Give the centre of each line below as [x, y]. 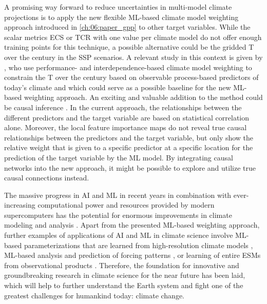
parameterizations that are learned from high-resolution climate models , [138, 245]
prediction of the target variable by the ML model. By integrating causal [119, 157]
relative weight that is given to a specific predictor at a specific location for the [129, 147]
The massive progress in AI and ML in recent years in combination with [118, 195]
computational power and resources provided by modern [126, 205]
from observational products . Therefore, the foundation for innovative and [122, 265]
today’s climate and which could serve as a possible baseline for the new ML [124, 87]
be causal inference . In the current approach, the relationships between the [123, 107]
